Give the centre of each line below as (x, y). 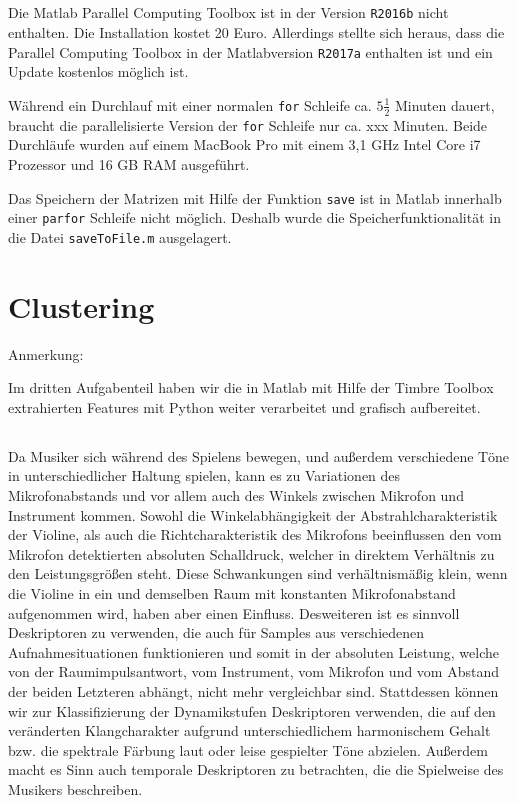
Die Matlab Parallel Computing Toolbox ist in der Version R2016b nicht (228, 12)
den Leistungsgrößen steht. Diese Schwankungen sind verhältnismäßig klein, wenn (258, 573)
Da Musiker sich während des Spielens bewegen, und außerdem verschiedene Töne (258, 455)
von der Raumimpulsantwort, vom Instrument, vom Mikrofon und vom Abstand (254, 671)
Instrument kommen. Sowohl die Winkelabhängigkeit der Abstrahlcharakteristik (253, 514)
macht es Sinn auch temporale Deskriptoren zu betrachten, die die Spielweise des (256, 769)
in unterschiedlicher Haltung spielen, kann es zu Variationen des (204, 475)
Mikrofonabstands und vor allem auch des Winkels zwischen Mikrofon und (236, 495)
